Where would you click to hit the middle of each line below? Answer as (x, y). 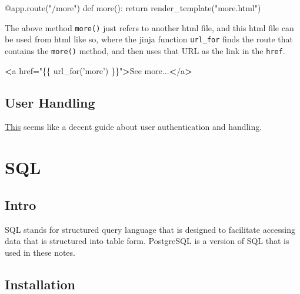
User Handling (50, 102)
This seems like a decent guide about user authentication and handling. (134, 127)
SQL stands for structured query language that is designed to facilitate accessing (150, 229)
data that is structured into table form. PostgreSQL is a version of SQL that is (147, 241)
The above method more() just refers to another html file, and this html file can (149, 27)
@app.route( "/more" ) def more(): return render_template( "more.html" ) (133, 8)
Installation (40, 284)
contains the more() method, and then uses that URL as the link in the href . (145, 50)
